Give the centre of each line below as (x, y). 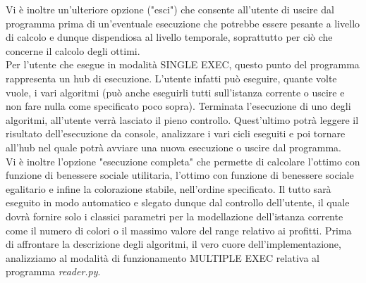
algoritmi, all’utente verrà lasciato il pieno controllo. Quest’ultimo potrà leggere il (182, 119)
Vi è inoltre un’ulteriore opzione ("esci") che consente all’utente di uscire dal (170, 9)
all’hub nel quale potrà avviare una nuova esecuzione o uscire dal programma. (173, 147)
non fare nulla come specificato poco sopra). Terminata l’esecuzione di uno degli (178, 106)
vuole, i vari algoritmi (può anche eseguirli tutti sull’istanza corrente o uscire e (175, 92)
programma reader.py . (53, 271)
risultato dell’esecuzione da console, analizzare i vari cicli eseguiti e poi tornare (176, 133)
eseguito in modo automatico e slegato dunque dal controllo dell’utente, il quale (178, 202)
